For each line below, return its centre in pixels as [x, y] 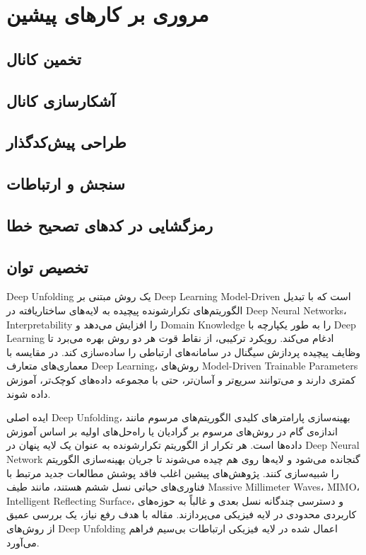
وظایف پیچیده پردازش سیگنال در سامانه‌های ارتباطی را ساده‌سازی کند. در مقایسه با [184, 351]
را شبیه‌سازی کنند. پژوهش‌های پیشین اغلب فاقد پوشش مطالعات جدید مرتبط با [173, 473]
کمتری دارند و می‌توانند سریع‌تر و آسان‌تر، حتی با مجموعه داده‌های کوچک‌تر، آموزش [181, 380]
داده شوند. [29, 393]
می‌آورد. [23, 542]
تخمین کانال [44, 58]
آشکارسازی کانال [61, 100]
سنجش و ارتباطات [66, 184]
